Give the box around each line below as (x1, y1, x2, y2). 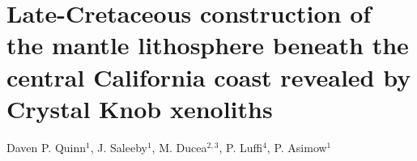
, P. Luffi (219, 138, 263, 155)
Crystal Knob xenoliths (6, 91, 273, 125)
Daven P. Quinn (6, 138, 87, 155)
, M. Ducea (151, 138, 207, 155)
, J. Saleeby (90, 138, 147, 155)
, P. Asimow (266, 138, 327, 155)
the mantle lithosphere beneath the (6, 28, 409, 61)
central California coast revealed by (6, 60, 411, 93)
